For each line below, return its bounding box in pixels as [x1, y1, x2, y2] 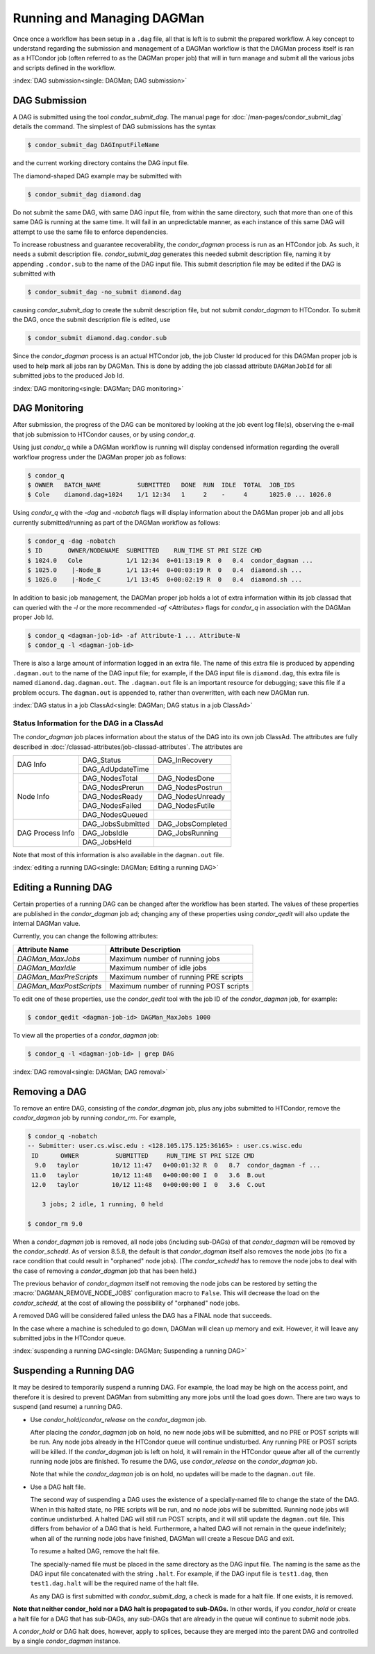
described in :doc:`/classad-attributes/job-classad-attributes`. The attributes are [12, 743, 243, 751]
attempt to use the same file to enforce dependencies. [12, 228, 168, 236]
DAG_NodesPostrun [157, 782, 223, 792]
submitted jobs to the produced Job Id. [12, 371, 124, 380]
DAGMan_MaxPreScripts [17, 972, 99, 981]
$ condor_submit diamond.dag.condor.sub [27, 334, 167, 342]
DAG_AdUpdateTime [82, 764, 149, 774]
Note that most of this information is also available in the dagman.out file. [12, 850, 225, 859]
